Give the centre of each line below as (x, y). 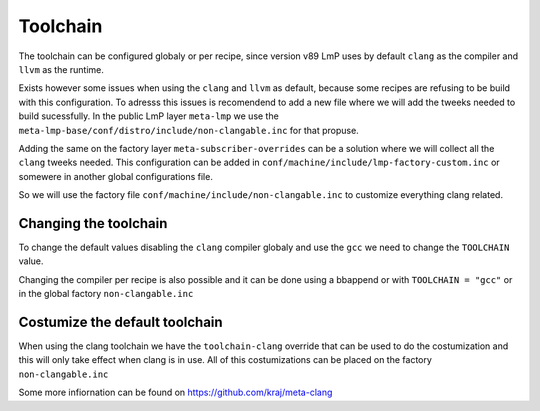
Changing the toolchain (93, 223)
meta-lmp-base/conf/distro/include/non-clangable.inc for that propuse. (188, 130)
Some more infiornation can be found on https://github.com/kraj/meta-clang (175, 392)
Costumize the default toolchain (121, 321)
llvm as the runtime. (61, 69)
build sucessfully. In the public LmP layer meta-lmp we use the (148, 116)
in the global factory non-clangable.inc (106, 294)
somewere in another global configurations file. (116, 176)
